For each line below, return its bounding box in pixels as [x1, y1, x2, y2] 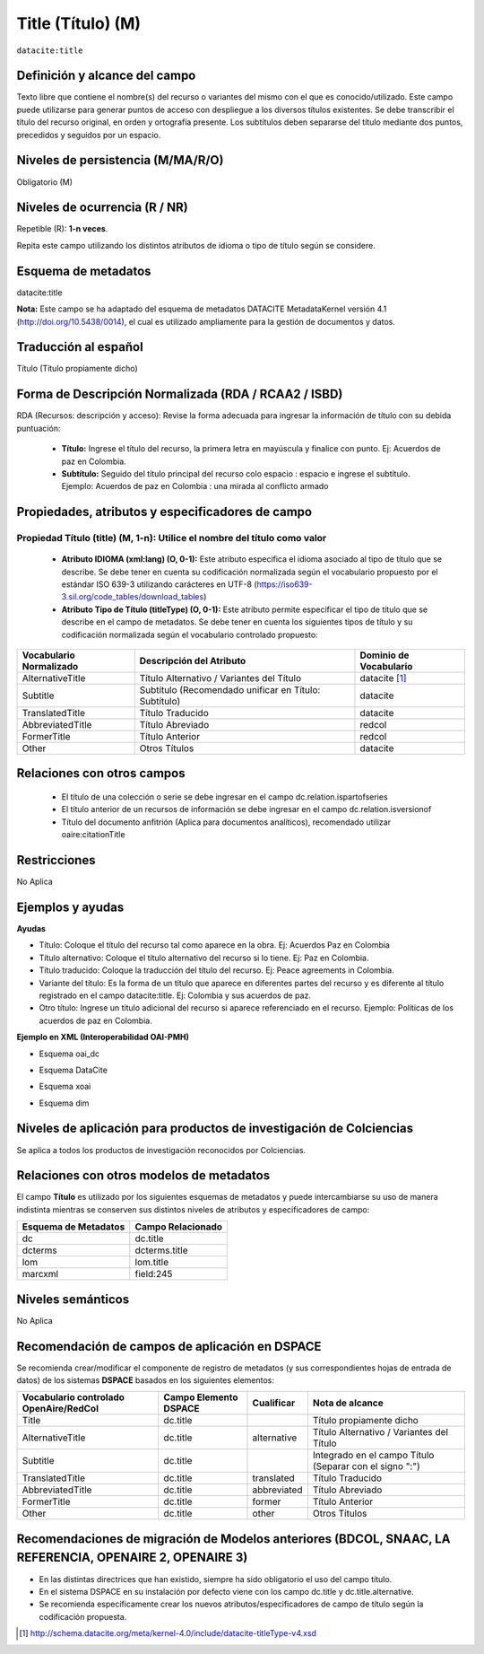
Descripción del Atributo [139, 654, 246, 667]
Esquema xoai [39, 1081, 91, 1092]
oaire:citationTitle [61, 829, 125, 840]
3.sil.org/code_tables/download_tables [61, 591, 204, 602]
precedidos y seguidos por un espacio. [16, 129, 161, 140]
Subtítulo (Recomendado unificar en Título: [139, 683, 321, 696]
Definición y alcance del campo [16, 68, 196, 83]
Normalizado [22, 660, 79, 672]
